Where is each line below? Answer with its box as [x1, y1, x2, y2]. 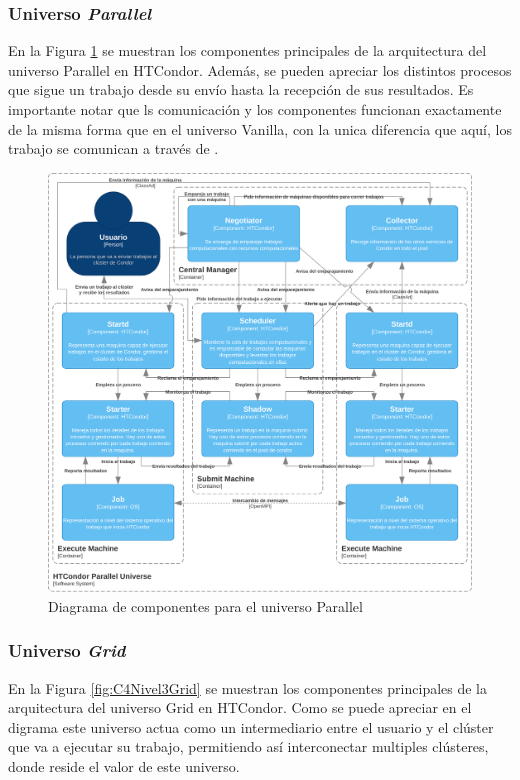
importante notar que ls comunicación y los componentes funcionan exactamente [8, 99, 502, 119]
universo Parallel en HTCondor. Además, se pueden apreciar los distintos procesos [8, 59, 512, 80]
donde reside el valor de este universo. [8, 756, 240, 776]
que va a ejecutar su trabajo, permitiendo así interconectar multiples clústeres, [8, 736, 489, 757]
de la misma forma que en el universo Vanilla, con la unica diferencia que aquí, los [8, 118, 512, 139]
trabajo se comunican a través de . [8, 138, 219, 159]
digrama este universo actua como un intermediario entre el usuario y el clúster [8, 716, 494, 737]
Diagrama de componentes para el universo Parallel [48, 595, 363, 616]
